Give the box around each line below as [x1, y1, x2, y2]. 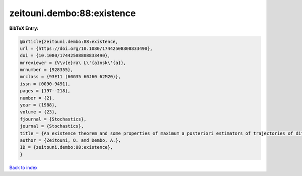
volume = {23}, [20, 109, 57, 115]
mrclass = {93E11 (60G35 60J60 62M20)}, [20, 74, 121, 80]
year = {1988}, [20, 102, 57, 108]
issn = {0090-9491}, [20, 81, 70, 87]
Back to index [9, 164, 38, 170]
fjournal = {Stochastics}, [20, 116, 87, 122]
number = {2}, [20, 95, 55, 101]
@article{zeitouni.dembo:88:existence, [20, 38, 118, 44]
